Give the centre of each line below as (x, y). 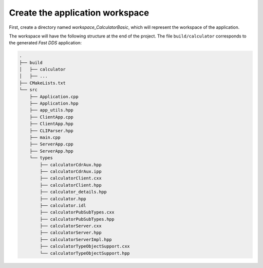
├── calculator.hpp (63, 199)
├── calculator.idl (63, 205)
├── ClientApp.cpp (51, 117)
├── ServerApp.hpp (51, 151)
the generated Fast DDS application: (46, 43)
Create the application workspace (79, 13)
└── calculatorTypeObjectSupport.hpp (85, 253)
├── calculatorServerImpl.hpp (76, 239)
